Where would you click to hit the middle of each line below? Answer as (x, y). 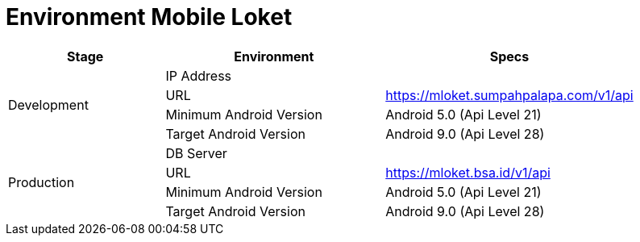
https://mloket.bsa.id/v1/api (468, 172)
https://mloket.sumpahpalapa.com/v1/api (509, 95)
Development (48, 104)
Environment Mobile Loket (149, 17)
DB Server (196, 153)
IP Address (199, 75)
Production (42, 182)
